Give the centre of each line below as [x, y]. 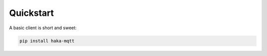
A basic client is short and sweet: [43, 28]
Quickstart [32, 13]
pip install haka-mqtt [47, 41]
